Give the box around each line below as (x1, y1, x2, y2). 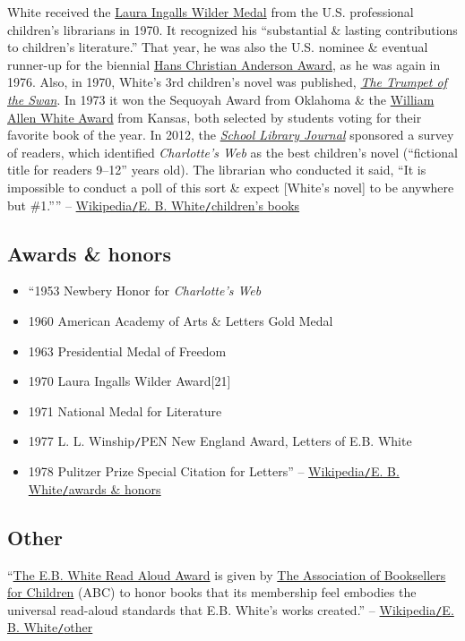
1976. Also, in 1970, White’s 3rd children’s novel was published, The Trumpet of (7, 73, 447, 91)
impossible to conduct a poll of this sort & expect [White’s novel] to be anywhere (7, 177, 454, 196)
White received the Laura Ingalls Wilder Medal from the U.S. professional (7, 3, 414, 21)
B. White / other (7, 618, 93, 637)
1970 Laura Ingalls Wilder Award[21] (28, 372, 231, 390)
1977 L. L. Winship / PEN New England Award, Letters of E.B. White (28, 432, 412, 450)
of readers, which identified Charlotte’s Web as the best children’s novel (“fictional (7, 142, 458, 161)
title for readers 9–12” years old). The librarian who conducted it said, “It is (7, 160, 426, 179)
